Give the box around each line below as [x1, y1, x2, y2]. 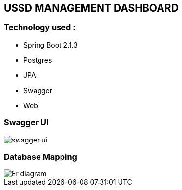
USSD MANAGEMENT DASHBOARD [4, 2, 179, 14]
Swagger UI [4, 118, 49, 128]
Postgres [23, 55, 52, 64]
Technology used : [4, 23, 76, 33]
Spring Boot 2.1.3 [23, 40, 78, 49]
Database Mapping [4, 151, 77, 162]
